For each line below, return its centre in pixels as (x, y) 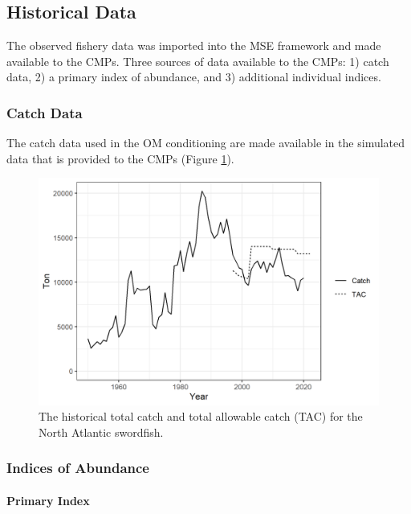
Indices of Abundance (78, 468)
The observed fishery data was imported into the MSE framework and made (194, 45)
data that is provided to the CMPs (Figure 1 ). (120, 158)
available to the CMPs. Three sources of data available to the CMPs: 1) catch (198, 61)
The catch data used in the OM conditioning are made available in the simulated (206, 143)
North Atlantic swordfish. (101, 432)
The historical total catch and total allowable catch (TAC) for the (201, 416)
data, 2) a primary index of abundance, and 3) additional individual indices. (194, 77)
